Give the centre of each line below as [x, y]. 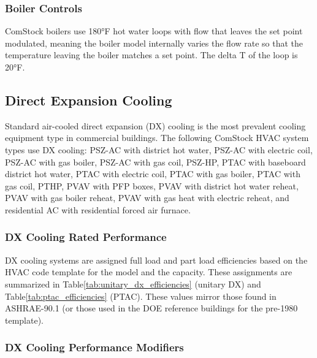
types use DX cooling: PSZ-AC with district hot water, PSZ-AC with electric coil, [159, 149]
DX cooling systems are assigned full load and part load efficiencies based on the [156, 260]
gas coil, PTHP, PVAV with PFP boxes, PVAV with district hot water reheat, [152, 185]
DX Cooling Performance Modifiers [94, 347]
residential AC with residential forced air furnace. [98, 209]
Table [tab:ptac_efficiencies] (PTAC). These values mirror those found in [141, 296]
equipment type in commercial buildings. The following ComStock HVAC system [157, 138]
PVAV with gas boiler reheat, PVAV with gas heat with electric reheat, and [147, 198]
